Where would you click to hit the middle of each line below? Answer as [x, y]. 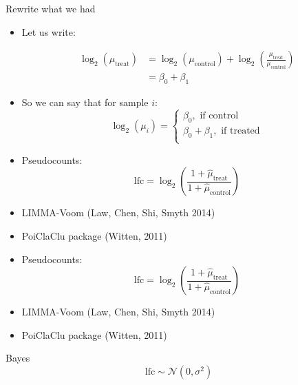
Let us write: [49, 31]
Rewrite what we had [51, 8]
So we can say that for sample [85, 102]
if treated [241, 131]
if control [219, 115]
